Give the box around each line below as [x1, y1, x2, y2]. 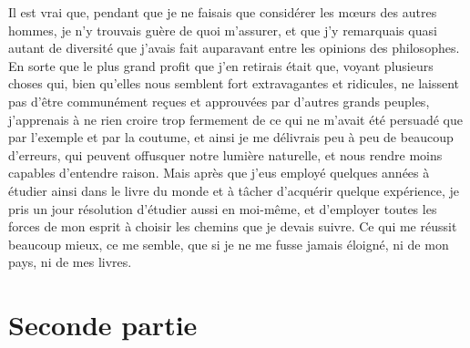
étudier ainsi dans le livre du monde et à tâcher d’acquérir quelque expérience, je [8, 180, 460, 200]
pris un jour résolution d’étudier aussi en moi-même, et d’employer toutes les [8, 199, 437, 218]
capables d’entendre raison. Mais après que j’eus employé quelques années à [8, 163, 430, 182]
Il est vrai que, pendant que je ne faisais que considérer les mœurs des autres [8, 3, 437, 21]
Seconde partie [8, 306, 198, 343]
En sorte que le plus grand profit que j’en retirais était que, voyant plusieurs [8, 56, 434, 75]
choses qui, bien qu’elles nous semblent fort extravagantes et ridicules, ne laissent [8, 74, 460, 93]
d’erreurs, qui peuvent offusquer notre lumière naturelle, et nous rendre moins [8, 145, 443, 164]
